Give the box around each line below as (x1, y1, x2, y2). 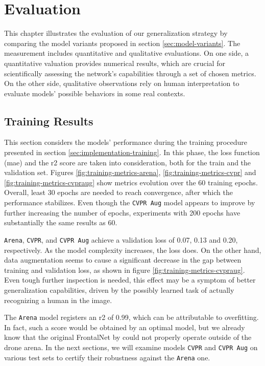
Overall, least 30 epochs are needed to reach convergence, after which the (4, 187, 233, 198)
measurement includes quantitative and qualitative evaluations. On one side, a (4, 48, 249, 58)
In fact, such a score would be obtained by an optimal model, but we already (4, 321, 245, 332)
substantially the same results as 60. (4, 217, 117, 228)
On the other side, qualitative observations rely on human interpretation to (4, 78, 239, 89)
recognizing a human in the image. (4, 294, 112, 305)
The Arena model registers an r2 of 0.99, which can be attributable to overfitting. (4, 312, 259, 322)
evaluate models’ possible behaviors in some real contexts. (4, 88, 185, 98)
